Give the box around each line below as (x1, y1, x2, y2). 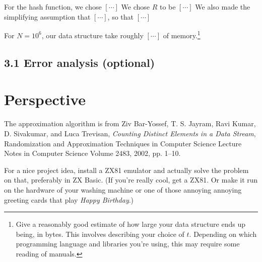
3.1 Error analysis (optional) (4, 54, 155, 70)
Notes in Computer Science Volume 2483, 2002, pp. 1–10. (4, 148, 181, 158)
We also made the (195, 2, 250, 12)
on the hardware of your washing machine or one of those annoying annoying (4, 184, 242, 195)
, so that (107, 11, 134, 22)
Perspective (4, 89, 86, 110)
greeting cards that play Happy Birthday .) (4, 194, 134, 205)
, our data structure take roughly (41, 30, 144, 40)
